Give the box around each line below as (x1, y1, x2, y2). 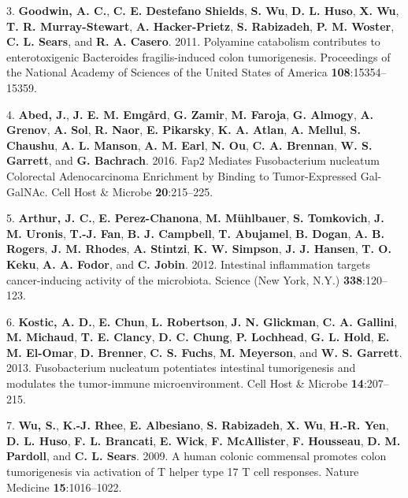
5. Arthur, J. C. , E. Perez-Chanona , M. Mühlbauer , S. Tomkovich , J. (6, 210, 384, 226)
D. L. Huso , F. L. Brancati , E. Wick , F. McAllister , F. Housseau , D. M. (6, 432, 401, 448)
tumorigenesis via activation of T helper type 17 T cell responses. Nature (6, 463, 359, 480)
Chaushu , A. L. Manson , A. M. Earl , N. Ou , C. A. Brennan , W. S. (6, 136, 373, 153)
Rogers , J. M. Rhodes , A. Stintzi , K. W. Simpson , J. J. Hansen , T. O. (6, 240, 391, 257)
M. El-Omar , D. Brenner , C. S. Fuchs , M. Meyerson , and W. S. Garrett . (6, 344, 402, 360)
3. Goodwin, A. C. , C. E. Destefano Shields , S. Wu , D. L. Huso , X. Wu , (6, 2, 399, 18)
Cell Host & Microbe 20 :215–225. (51, 183, 213, 199)
